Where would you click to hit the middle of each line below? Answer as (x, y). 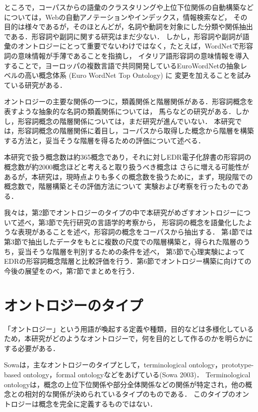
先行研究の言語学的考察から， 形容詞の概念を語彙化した (154, 222)
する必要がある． (32, 348)
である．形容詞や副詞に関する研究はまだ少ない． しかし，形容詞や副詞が (123, 36)
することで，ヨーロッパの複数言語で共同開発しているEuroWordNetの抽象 (122, 65)
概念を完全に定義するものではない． (97, 403)
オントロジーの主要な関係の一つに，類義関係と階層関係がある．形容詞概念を (129, 101)
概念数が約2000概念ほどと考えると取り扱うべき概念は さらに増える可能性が (127, 166)
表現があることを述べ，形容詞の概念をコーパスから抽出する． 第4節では (135, 232)
